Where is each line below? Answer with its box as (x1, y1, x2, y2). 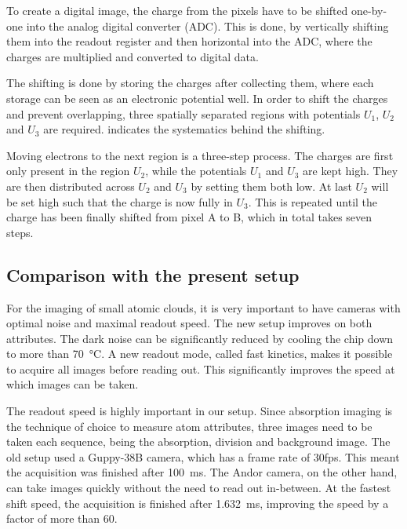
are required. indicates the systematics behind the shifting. (43, 121, 325, 137)
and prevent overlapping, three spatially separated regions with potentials (6, 105, 361, 122)
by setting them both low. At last (191, 177, 352, 194)
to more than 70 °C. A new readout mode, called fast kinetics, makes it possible (6, 345, 393, 362)
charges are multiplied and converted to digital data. (6, 48, 259, 64)
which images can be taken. (6, 376, 139, 392)
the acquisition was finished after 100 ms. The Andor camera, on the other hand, (6, 464, 398, 480)
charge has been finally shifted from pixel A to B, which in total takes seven (6, 209, 372, 225)
